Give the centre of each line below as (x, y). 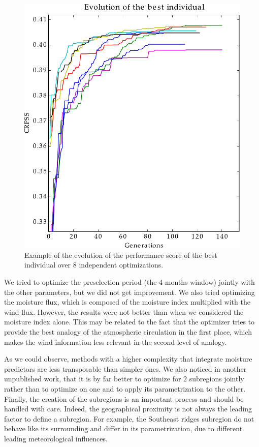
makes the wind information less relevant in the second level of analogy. (116, 341)
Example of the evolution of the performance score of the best (121, 255)
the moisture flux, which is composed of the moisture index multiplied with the (127, 302)
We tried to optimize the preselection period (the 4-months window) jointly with (129, 282)
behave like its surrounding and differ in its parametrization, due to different (123, 428)
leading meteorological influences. (56, 438)
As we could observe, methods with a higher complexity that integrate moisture (128, 359)
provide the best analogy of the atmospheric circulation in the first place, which (128, 332)
